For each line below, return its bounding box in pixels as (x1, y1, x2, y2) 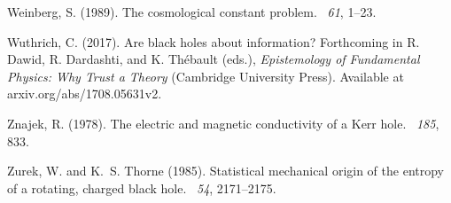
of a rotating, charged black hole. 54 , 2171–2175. (7, 178, 276, 197)
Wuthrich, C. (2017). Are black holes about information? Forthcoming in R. (7, 32, 420, 51)
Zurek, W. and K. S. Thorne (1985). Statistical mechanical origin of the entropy (7, 161, 444, 180)
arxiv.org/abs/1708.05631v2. (7, 84, 162, 103)
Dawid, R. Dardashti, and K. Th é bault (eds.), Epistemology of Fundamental (7, 50, 420, 68)
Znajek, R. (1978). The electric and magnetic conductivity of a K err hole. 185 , (7, 113, 439, 132)
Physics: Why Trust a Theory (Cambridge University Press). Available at (7, 66, 404, 85)
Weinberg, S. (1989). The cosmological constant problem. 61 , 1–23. (7, 3, 377, 20)
